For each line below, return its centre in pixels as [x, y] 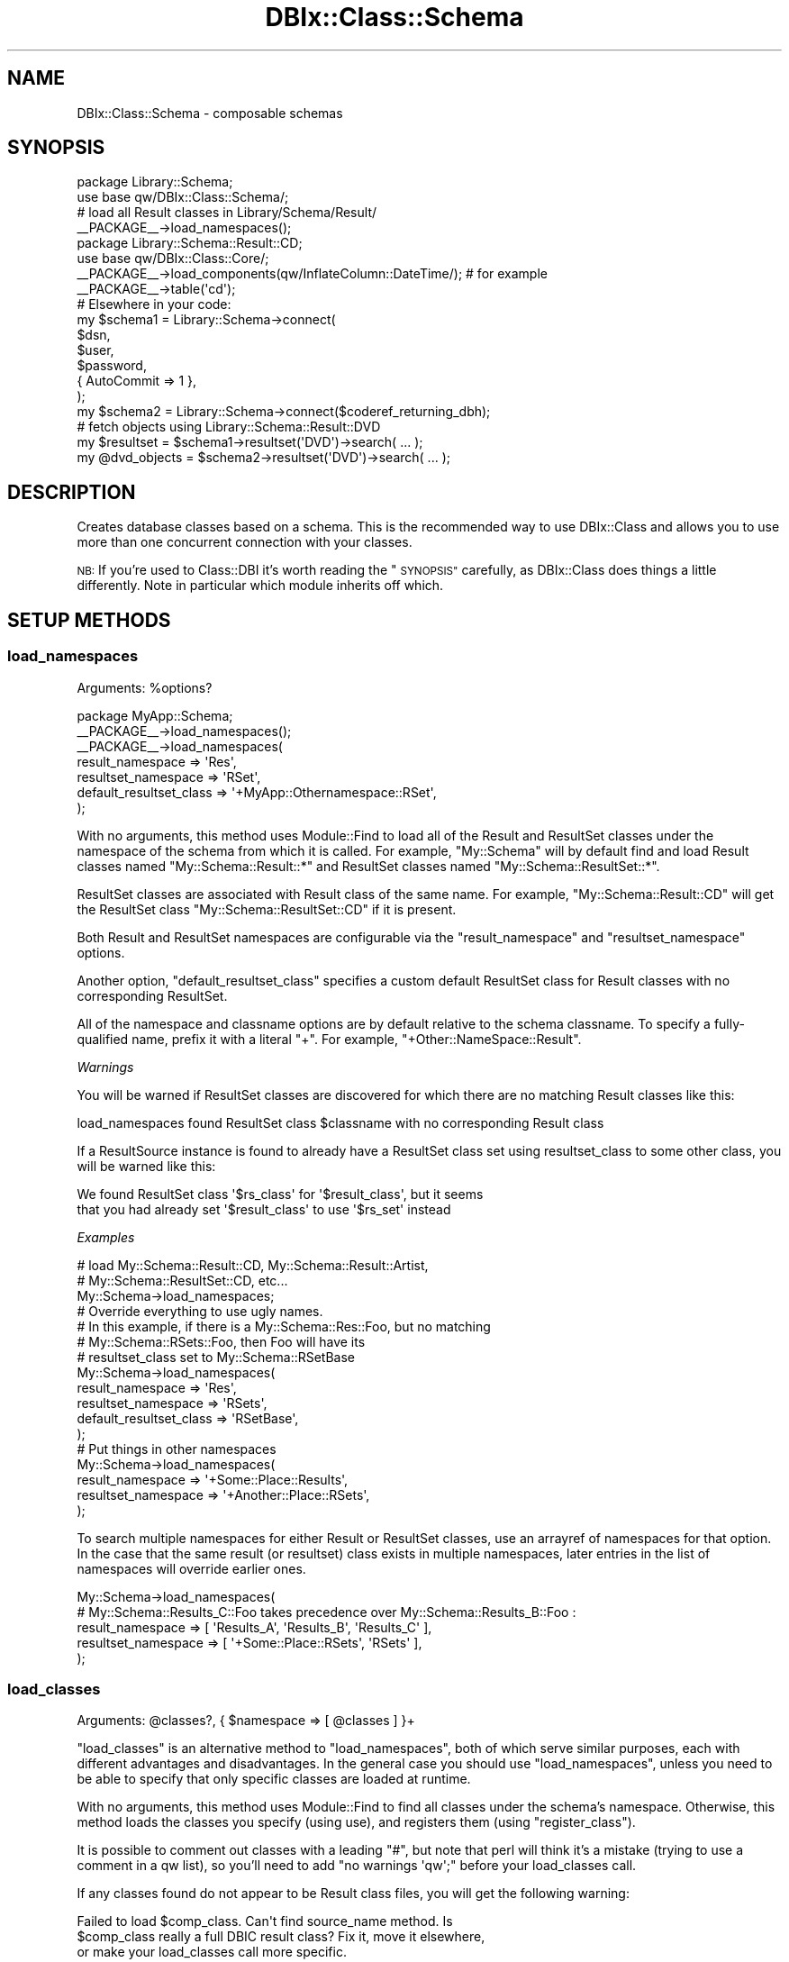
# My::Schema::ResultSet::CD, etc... [182, 1280]
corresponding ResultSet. [152, 995]
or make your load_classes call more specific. [212, 1952]
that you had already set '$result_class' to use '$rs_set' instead [264, 1209]
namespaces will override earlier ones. [191, 1568]
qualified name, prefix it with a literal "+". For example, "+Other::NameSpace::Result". [329, 1039]
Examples [106, 1237]
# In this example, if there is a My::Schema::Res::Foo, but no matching [284, 1326]
